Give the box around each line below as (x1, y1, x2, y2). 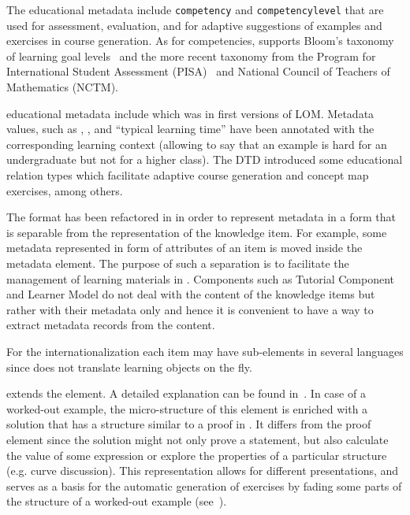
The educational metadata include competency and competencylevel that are (6, 2, 384, 17)
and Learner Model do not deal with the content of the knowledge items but (6, 286, 375, 302)
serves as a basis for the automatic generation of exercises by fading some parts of (6, 477, 402, 494)
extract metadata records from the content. (6, 317, 215, 333)
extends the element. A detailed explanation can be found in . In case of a (6, 385, 366, 402)
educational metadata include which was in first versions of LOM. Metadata (6, 105, 375, 121)
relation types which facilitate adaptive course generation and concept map (6, 167, 369, 183)
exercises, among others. (6, 182, 123, 198)
